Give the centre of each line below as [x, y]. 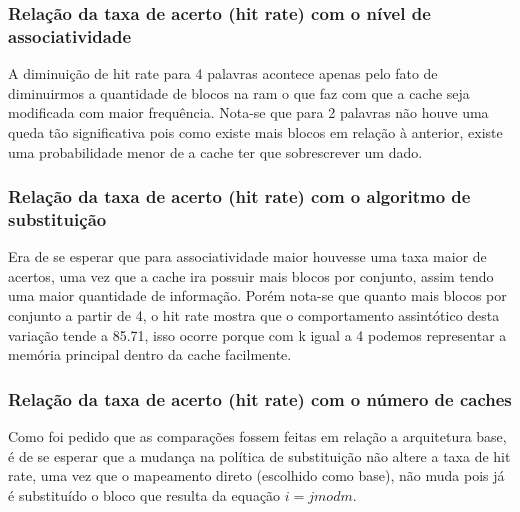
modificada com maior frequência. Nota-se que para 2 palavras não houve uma [248, 112]
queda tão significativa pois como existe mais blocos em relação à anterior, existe [255, 131]
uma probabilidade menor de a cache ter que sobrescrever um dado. [215, 151]
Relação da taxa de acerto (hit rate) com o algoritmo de [239, 196]
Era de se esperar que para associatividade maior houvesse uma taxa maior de [247, 256]
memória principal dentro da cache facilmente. [150, 354]
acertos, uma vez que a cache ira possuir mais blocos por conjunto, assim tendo [251, 275]
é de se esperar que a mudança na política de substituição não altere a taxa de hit [259, 455]
